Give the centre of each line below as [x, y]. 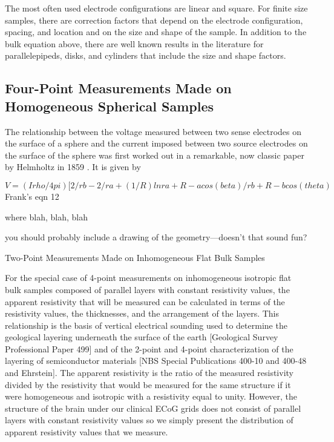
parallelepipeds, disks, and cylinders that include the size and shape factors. [146, 55]
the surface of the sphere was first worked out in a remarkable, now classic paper [155, 155]
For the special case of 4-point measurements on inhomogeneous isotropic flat [148, 278]
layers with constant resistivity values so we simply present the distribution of [149, 420]
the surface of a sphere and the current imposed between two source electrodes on [156, 143]
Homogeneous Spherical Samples [110, 106]
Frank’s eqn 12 [32, 196]
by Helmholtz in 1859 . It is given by [73, 167]
